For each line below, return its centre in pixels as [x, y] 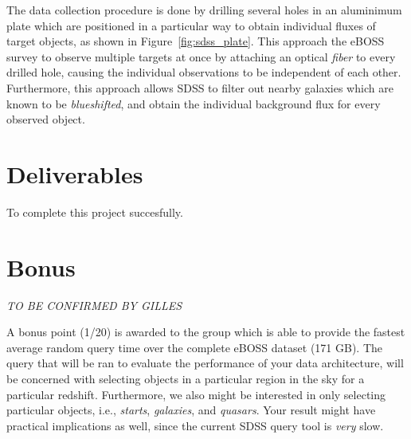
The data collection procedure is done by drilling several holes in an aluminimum [204, 10]
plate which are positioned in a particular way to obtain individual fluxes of [191, 25]
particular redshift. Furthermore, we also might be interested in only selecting [196, 394]
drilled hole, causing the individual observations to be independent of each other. [204, 72]
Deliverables [75, 173]
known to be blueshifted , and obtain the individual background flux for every [194, 103]
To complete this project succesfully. [95, 212]
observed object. [46, 119]
